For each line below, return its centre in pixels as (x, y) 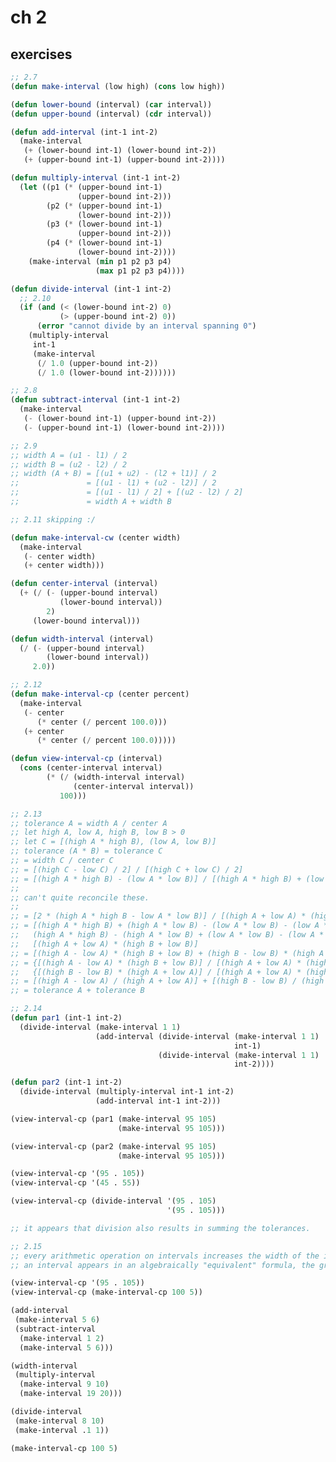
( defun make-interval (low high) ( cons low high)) (118, 86)
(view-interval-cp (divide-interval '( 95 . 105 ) (113, 1201)
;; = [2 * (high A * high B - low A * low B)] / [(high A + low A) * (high (171, 916)
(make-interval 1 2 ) (62, 1338)
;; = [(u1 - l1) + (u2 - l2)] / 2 (113, 483)
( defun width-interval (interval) (82, 639)
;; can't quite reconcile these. (80, 897)
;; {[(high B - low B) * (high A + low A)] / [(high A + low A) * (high (169, 972)
